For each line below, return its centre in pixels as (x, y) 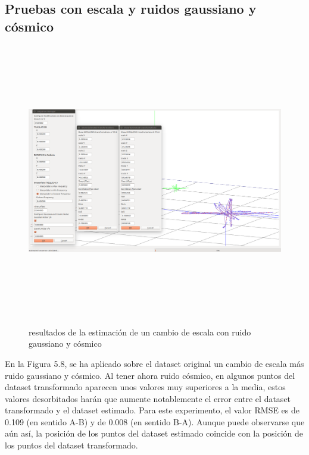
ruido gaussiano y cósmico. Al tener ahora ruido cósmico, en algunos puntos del (150, 375)
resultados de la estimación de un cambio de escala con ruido (140, 332)
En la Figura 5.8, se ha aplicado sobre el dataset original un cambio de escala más (154, 363)
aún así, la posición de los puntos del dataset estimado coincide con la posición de (154, 433)
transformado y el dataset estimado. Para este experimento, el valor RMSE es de (152, 410)
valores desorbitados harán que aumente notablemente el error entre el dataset (148, 398)
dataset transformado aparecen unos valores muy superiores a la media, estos (145, 387)
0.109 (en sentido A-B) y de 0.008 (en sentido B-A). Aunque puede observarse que (155, 421)
